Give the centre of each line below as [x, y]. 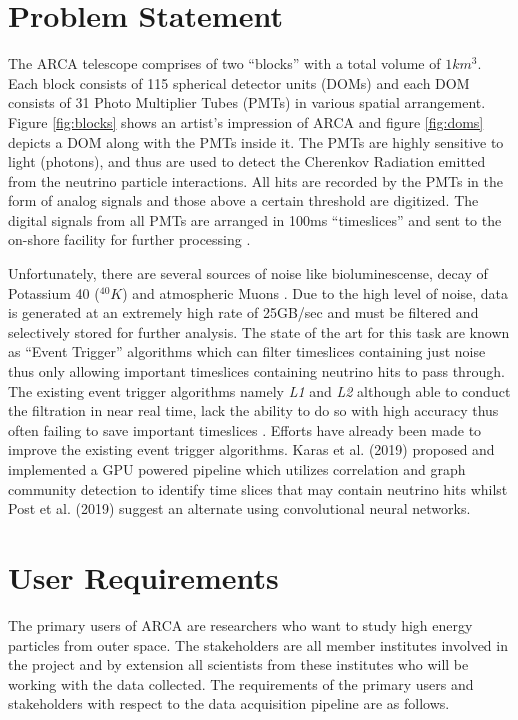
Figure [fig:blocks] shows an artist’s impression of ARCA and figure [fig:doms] [246, 121]
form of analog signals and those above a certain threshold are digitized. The [243, 200]
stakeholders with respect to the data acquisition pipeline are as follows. [229, 703]
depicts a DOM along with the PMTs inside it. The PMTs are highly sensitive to [256, 141]
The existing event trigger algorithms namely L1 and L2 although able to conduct [259, 390]
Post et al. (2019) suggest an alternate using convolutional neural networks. [239, 508]
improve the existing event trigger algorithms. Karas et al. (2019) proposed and [251, 449]
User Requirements [143, 576]
